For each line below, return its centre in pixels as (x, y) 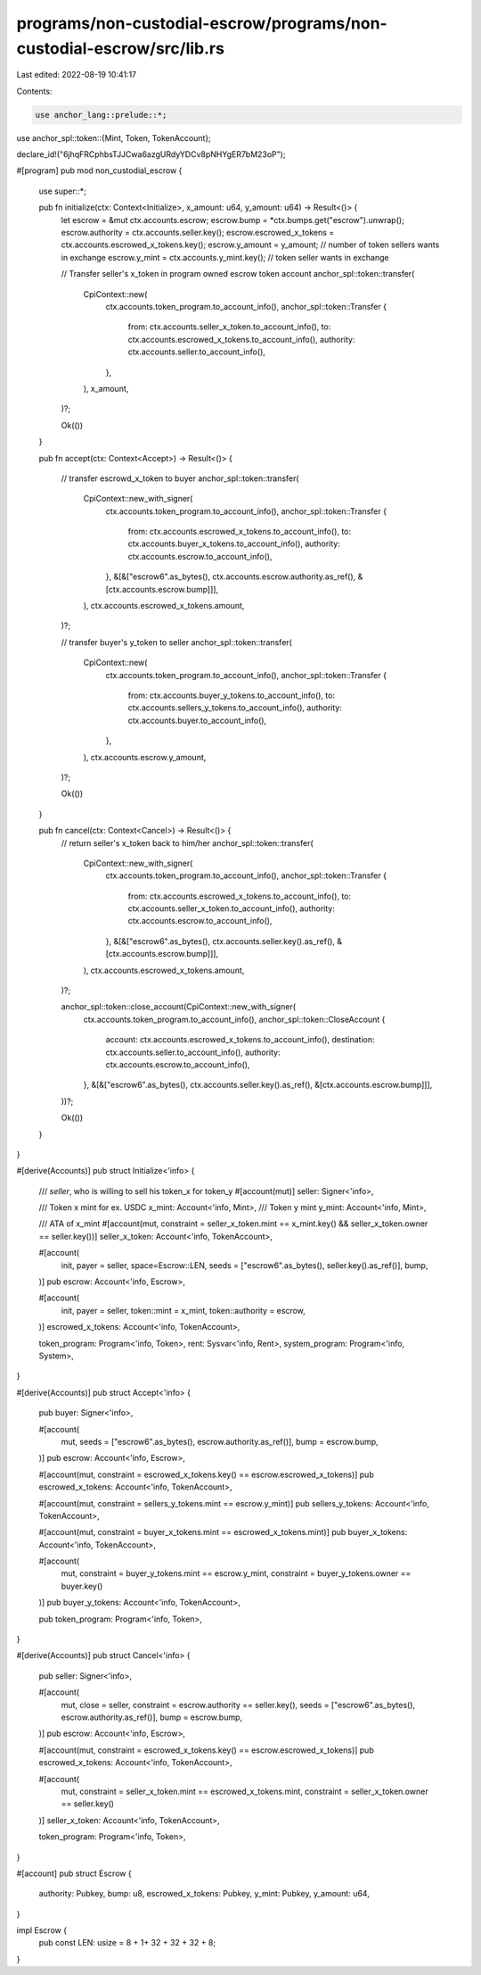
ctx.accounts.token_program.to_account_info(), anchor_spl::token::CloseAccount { (234, 1019)
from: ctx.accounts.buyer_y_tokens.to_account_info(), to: (232, 695)
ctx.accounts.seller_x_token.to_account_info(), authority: (232, 909)
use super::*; (62, 191)
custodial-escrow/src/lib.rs (120, 48)
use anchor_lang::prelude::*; (101, 115)
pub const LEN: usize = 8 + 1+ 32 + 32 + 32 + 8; (127, 1943)
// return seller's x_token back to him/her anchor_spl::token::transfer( (187, 842)
